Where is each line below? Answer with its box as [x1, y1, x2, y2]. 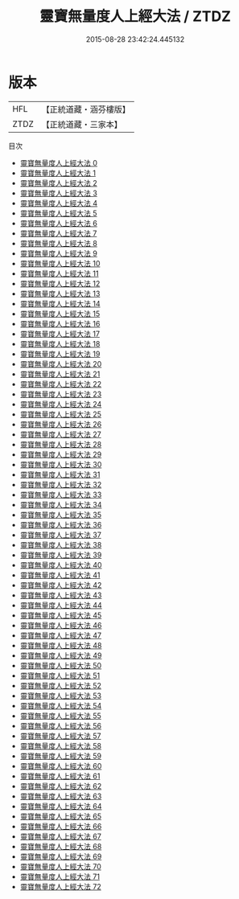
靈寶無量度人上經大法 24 [19, 399, 102, 408]
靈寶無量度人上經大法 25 [19, 409, 102, 419]
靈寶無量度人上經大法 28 [19, 439, 102, 449]
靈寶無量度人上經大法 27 [19, 429, 102, 439]
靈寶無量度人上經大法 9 [19, 248, 98, 258]
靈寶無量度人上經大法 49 [19, 651, 102, 660]
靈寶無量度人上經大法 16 [19, 318, 101, 328]
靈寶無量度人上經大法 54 [19, 700, 102, 710]
